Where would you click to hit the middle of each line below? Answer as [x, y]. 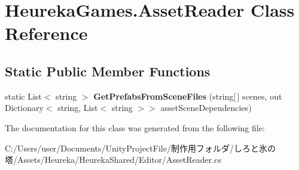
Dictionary [24, 108]
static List [23, 96]
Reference [46, 33]
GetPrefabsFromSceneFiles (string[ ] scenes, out [188, 96]
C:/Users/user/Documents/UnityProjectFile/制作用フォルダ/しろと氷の [140, 148]
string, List [78, 108]
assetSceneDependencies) [206, 108]
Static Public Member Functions [108, 71]
